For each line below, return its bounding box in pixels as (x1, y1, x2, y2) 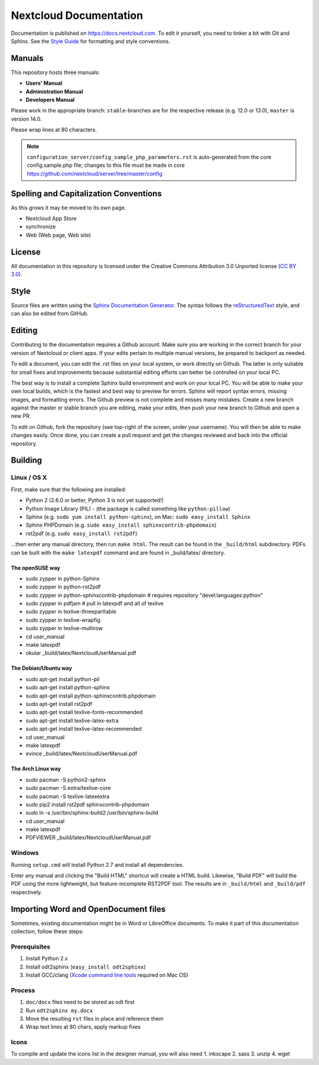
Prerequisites (11, 943, 50, 951)
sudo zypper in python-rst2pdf (25, 583, 101, 590)
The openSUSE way (11, 564, 60, 571)
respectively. (11, 888, 43, 896)
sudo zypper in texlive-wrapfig (25, 616, 100, 624)
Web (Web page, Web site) (25, 231, 91, 238)
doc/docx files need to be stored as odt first (25, 999, 135, 1006)
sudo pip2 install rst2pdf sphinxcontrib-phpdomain (25, 801, 150, 808)
